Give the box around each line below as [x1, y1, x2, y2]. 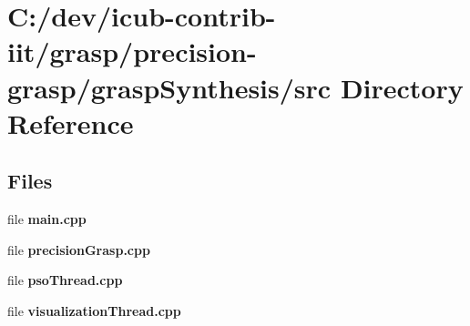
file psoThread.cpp [7, 270, 123, 290]
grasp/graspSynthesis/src [7, 68, 332, 106]
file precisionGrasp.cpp [7, 239, 150, 259]
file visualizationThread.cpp [7, 301, 181, 320]
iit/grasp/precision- [7, 33, 257, 70]
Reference [7, 104, 134, 141]
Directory [340, 68, 464, 106]
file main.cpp [7, 209, 87, 229]
